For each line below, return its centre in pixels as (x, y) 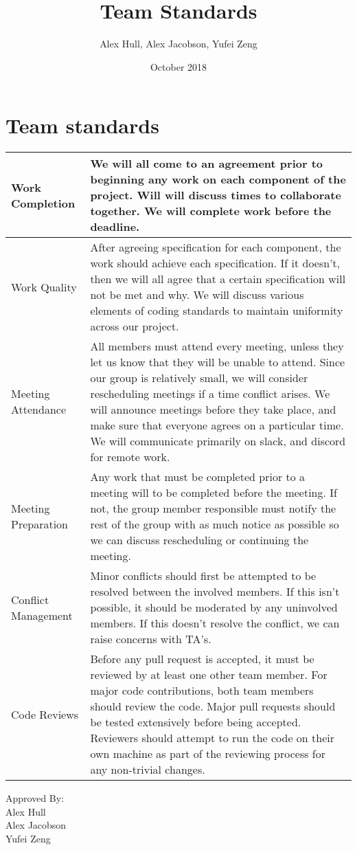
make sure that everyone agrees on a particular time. (217, 425)
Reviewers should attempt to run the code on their (212, 738)
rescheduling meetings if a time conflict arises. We (210, 394)
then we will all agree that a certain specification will (218, 279)
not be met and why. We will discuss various (197, 295)
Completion (43, 203)
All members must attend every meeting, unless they (217, 346)
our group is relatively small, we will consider (199, 378)
